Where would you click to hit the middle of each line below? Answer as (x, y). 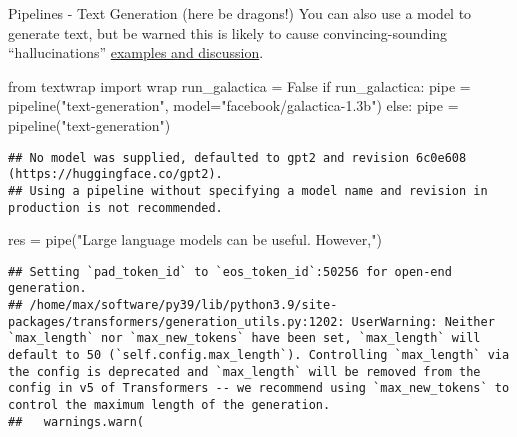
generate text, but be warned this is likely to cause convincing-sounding (228, 32)
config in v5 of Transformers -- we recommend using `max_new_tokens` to (259, 388)
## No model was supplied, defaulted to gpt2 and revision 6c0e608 (237, 157)
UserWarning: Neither (423, 321)
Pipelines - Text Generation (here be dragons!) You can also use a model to (240, 13)
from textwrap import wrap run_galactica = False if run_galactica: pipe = (239, 85)
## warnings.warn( (76, 421)
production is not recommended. (115, 207)
